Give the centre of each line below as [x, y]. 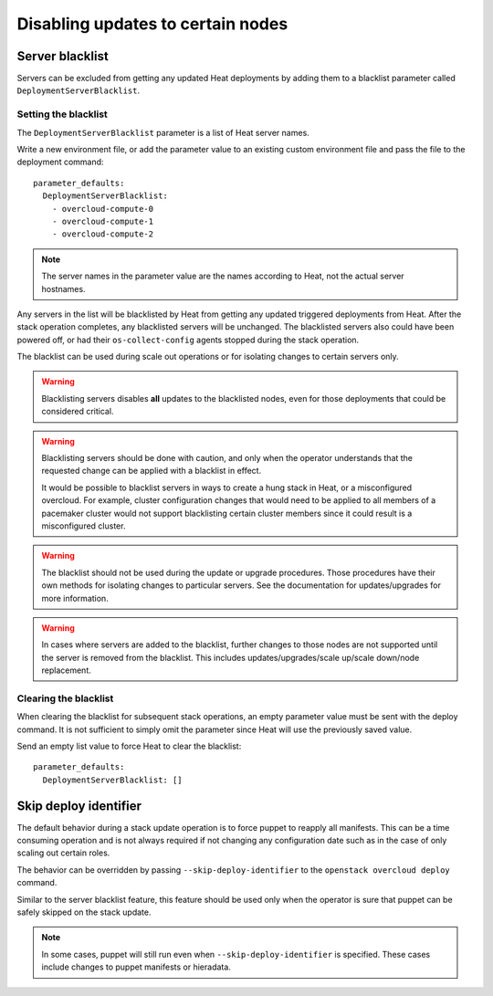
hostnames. [63, 288]
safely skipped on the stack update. [84, 912]
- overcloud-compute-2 [103, 234]
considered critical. [78, 412]
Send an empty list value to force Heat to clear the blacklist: [129, 746]
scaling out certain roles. [63, 853]
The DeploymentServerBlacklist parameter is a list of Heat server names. [163, 132]
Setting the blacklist [63, 114]
